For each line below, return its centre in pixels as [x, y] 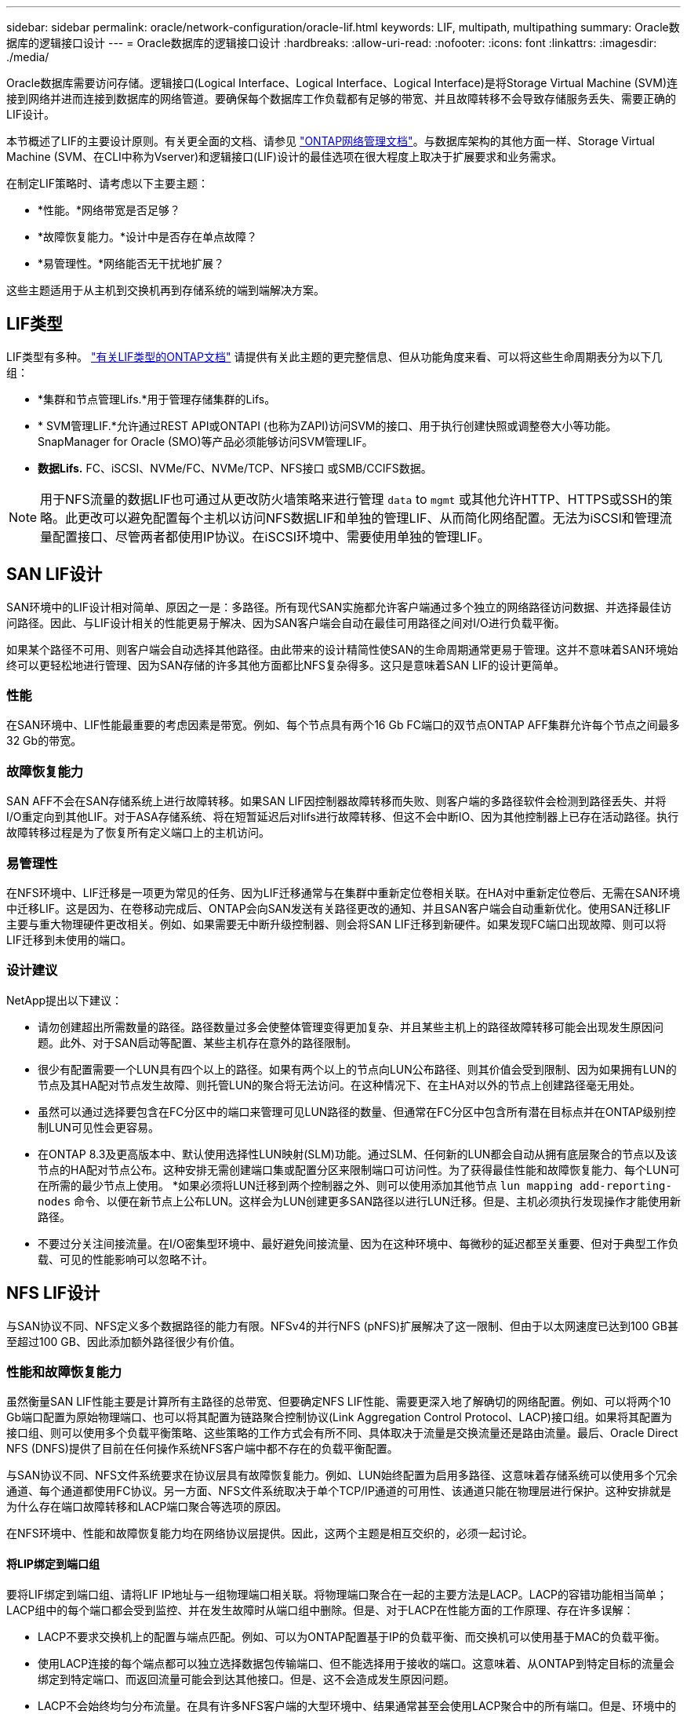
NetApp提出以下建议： [65, 1000]
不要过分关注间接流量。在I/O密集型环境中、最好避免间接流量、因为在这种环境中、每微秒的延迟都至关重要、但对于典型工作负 [358, 1243]
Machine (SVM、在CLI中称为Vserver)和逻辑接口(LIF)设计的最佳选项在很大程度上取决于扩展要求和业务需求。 [285, 157]
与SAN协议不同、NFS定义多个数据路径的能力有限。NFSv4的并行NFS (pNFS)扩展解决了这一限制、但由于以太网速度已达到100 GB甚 [342, 1326]
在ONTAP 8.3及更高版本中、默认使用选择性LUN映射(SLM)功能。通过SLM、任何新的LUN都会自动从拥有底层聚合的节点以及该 [358, 1154]
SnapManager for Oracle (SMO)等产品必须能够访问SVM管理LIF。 [205, 441]
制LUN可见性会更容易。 [98, 1127]
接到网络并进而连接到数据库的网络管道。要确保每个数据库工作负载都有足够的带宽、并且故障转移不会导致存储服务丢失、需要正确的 [341, 98]
